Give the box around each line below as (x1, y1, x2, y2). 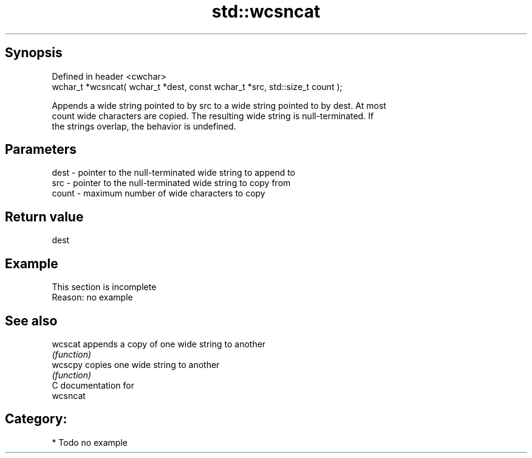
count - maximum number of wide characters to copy (52, 188, 265, 199)
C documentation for (52, 380, 135, 390)
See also (5, 313, 58, 328)
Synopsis (5, 45, 63, 61)
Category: (5, 411, 67, 427)
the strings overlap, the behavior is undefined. (52, 120, 236, 131)
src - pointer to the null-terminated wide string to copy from (52, 178, 291, 189)
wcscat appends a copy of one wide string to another (52, 338, 266, 349)
